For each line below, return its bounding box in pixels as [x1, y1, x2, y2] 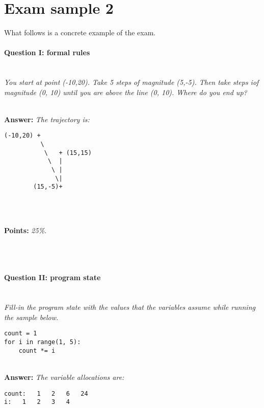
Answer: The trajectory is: [4, 114, 90, 124]
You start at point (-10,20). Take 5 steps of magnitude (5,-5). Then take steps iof [4, 77, 259, 87]
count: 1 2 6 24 [4, 390, 88, 397]
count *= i [18, 347, 56, 354]
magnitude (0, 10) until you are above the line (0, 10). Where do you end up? [4, 86, 247, 97]
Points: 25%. [4, 224, 47, 235]
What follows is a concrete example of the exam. [4, 27, 156, 38]
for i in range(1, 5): [4, 338, 81, 346]
